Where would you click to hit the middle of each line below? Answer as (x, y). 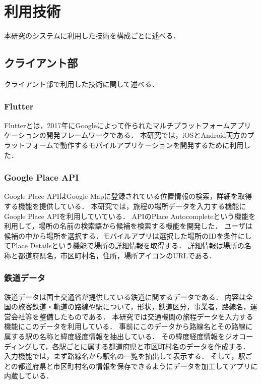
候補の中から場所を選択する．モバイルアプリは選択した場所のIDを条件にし (128, 235)
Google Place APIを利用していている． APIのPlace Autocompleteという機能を (130, 216)
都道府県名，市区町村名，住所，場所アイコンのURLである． (117, 255)
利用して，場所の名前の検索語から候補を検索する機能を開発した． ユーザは (128, 226)
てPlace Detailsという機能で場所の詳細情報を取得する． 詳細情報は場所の (124, 245)
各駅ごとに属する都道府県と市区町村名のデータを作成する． (151, 346)
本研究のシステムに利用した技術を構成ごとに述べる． (92, 36)
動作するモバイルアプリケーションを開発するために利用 (152, 145)
